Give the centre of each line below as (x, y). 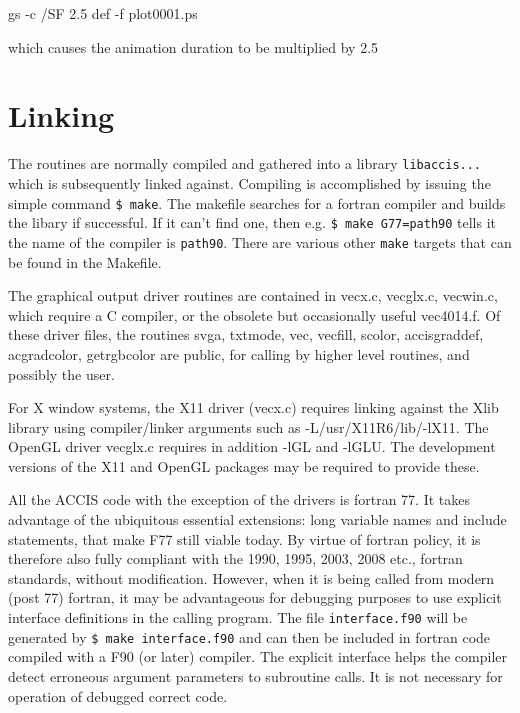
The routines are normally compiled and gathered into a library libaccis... (245, 163)
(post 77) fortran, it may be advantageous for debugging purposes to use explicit (255, 597)
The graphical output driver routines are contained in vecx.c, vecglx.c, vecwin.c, (253, 295)
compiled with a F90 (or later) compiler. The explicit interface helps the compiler (257, 656)
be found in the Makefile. (85, 261)
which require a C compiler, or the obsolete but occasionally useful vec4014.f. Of (254, 314)
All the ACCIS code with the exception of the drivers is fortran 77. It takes (239, 499)
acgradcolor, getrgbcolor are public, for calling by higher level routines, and (239, 353)
